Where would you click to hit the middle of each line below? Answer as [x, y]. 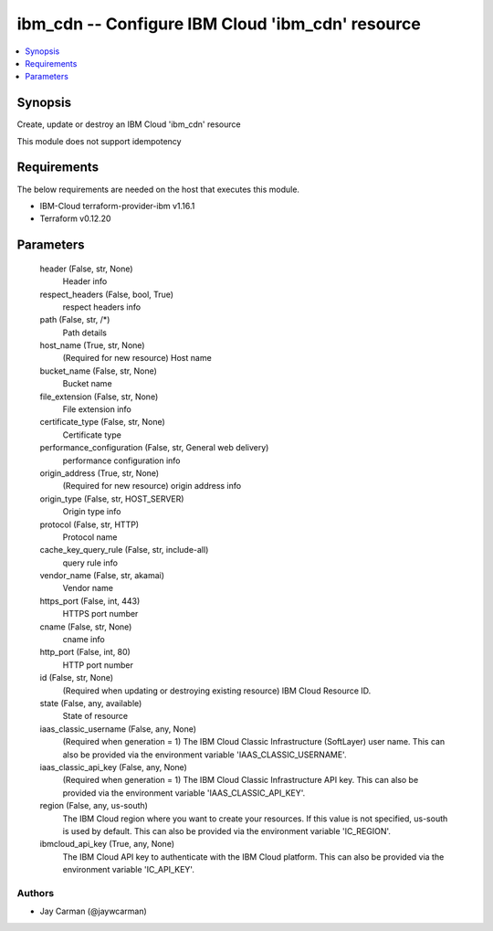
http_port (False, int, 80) [85, 652]
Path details [85, 333]
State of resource [95, 716]
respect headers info [102, 307]
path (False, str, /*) [75, 320]
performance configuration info [122, 460]
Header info [85, 281]
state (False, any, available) [91, 703]
